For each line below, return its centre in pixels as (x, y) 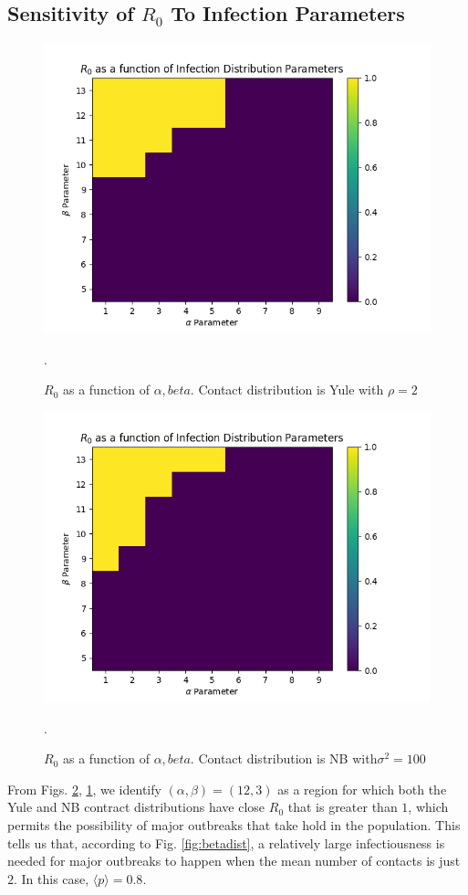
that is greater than (343, 807)
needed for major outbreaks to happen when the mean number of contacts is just (234, 861)
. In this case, (52, 878)
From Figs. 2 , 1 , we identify (84, 789)
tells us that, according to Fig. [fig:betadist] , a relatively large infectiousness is (226, 842)
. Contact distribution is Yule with (287, 390)
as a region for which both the (362, 789)
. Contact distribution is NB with (284, 758)
